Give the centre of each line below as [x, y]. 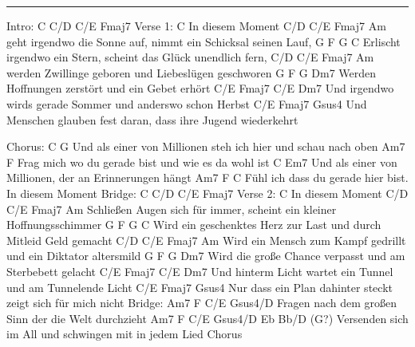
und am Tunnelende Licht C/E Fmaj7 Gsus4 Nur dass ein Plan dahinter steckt [200, 287]
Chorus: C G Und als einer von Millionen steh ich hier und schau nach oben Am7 [206, 146]
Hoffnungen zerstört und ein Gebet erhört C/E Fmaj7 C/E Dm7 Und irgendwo [200, 88]
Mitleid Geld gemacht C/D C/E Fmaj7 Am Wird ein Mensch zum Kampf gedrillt [206, 240]
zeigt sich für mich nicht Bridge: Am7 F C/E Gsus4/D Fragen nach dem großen [202, 303]
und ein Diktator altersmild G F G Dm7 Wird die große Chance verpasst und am [206, 256]
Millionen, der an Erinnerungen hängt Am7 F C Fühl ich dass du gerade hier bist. [207, 177]
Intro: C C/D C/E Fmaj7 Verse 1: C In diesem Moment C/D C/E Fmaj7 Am [196, 26]
